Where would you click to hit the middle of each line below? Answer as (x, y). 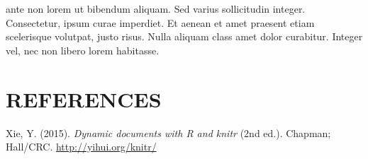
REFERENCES (84, 99)
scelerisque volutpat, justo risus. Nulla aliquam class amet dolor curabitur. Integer (184, 36)
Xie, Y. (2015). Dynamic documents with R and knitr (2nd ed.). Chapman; (168, 132)
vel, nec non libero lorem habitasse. (83, 50)
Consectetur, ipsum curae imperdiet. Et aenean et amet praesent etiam (160, 22)
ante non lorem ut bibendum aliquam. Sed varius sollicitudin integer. (156, 8)
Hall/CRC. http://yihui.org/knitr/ (81, 147)
